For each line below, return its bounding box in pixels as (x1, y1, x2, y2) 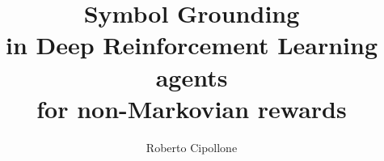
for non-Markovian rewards (36, 91, 347, 125)
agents (155, 60, 228, 93)
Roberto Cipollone (146, 138, 238, 155)
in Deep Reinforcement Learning (5, 28, 378, 61)
